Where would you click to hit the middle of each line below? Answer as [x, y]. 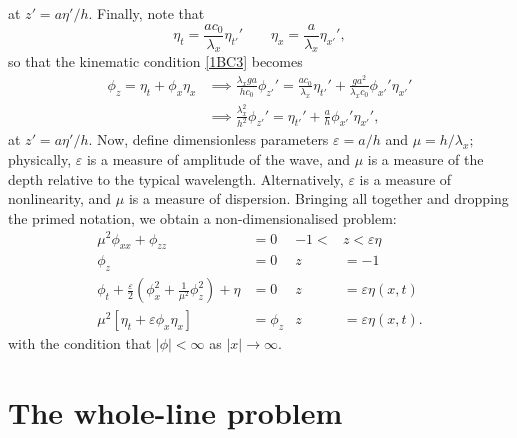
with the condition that [80, 343]
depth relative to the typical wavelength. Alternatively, [176, 178]
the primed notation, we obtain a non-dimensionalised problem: [202, 217]
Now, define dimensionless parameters [213, 139]
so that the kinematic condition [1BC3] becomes [155, 61]
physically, [40, 159]
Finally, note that [151, 13]
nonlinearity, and [60, 198]
